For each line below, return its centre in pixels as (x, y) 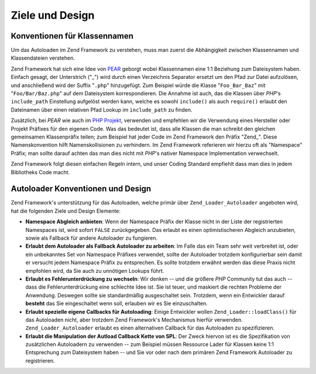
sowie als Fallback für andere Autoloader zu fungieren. (92, 238)
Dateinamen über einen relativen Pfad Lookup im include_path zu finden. (102, 110)
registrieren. (40, 361)
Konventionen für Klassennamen (72, 36)
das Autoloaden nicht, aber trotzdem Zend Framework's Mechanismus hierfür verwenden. (134, 320)
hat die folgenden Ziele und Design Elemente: (66, 211)
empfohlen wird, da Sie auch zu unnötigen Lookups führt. (95, 271)
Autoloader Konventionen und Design (81, 189)
